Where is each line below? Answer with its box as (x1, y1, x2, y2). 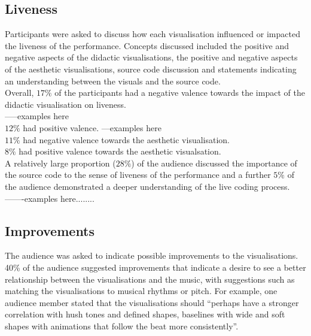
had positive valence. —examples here (23, 121, 161, 134)
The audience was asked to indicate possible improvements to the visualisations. (5, 249, 298, 262)
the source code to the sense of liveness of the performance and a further (5, 168, 271, 181)
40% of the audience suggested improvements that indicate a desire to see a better (5, 261, 306, 273)
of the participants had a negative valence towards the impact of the (54, 86, 305, 99)
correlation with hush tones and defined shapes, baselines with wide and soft (5, 308, 285, 320)
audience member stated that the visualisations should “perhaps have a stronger (5, 296, 299, 308)
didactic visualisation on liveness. (5, 98, 126, 110)
